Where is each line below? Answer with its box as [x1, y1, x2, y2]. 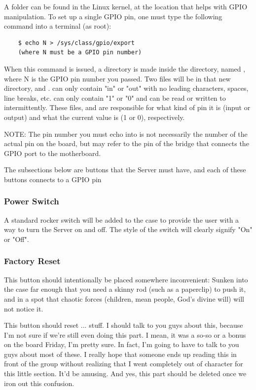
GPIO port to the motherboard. [4, 148, 101, 158]
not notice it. [4, 303, 43, 313]
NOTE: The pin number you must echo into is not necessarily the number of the [4, 128, 248, 139]
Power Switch [4, 195, 59, 207]
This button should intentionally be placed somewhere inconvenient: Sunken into [4, 274, 248, 284]
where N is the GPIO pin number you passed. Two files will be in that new [4, 73, 231, 83]
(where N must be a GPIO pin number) [18, 49, 142, 56]
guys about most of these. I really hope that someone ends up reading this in [4, 349, 237, 359]
